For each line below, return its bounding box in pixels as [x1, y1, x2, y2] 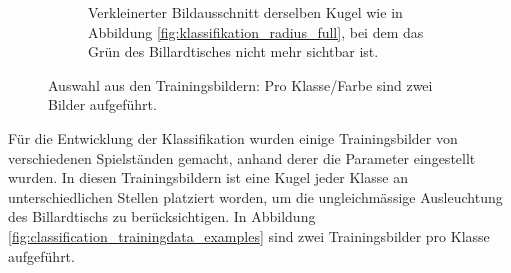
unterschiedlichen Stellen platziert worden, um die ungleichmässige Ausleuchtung [8, 186, 503, 207]
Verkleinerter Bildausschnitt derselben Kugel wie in [88, 2, 403, 22]
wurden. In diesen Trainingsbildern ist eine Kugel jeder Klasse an [8, 167, 408, 188]
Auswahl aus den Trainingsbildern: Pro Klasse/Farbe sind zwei [48, 74, 433, 95]
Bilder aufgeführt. [48, 94, 157, 115]
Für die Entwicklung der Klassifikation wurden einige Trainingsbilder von [8, 127, 458, 148]
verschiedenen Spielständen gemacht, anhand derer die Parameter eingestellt [8, 147, 476, 168]
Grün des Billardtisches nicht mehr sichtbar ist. [88, 41, 379, 62]
